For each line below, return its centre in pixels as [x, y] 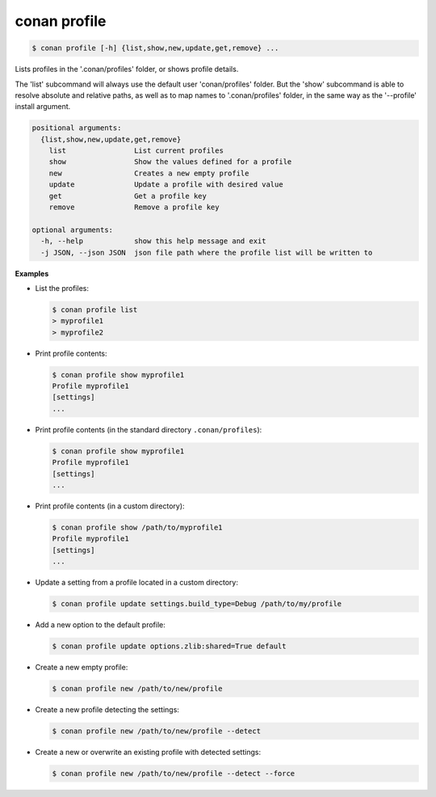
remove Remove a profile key [134, 207]
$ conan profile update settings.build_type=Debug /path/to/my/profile [197, 604]
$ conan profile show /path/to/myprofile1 [137, 527]
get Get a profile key [128, 196]
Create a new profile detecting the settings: [107, 710]
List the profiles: [62, 288]
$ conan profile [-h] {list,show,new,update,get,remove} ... [155, 48]
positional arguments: [77, 128]
